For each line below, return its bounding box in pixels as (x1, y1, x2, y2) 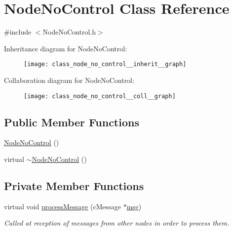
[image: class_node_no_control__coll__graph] (24, 92, 176, 100)
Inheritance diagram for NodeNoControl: (4, 43, 127, 53)
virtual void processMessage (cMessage (4, 201, 121, 211)
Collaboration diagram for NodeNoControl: (4, 75, 134, 85)
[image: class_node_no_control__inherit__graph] (24, 61, 187, 68)
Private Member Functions (4, 178, 144, 193)
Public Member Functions (4, 114, 139, 129)
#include (4, 27, 32, 37)
